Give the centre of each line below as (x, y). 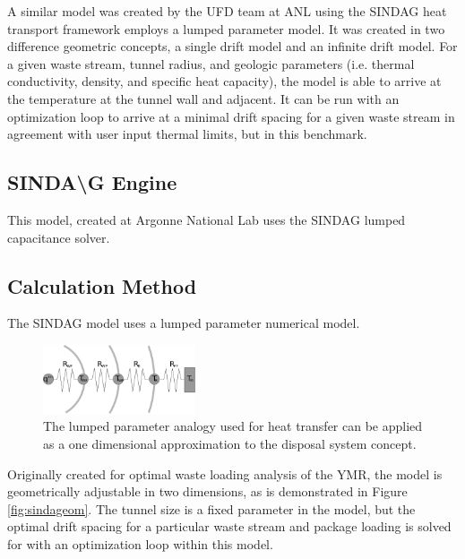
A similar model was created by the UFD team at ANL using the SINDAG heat (227, 11)
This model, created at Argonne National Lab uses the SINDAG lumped (207, 219)
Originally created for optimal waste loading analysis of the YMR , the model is (225, 473)
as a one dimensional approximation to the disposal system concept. (230, 443)
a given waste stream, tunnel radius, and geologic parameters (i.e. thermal (211, 63)
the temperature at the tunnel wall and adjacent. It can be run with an (203, 98)
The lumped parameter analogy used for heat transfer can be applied (233, 426)
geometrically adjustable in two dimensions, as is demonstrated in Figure (207, 491)
